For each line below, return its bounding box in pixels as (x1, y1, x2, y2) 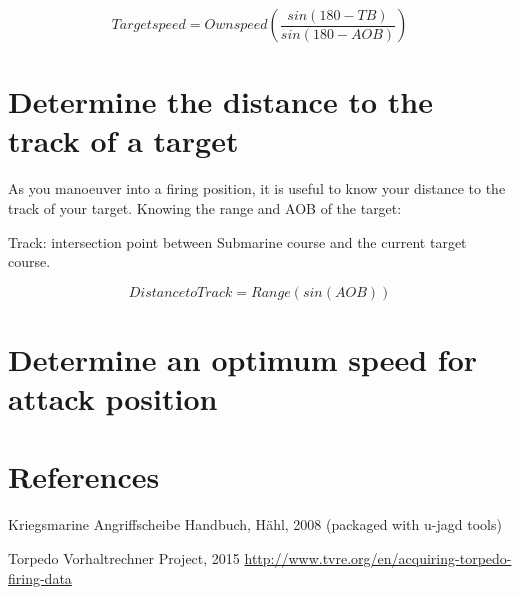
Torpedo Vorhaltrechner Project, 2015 (8, 547, 240, 568)
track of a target (8, 120, 239, 161)
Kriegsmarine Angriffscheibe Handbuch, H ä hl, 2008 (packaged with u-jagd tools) (8, 514, 502, 535)
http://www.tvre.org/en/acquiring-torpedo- (244, 547, 512, 568)
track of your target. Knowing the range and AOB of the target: (8, 197, 402, 218)
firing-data (8, 567, 72, 588)
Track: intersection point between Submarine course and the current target (8, 231, 467, 252)
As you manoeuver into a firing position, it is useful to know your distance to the (8, 178, 506, 199)
